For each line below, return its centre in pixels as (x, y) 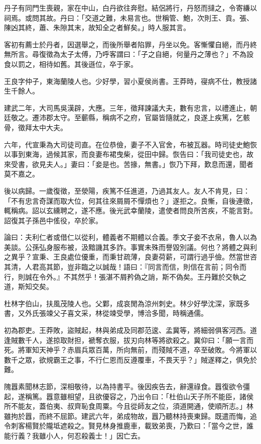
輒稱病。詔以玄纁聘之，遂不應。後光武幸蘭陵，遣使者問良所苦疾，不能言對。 (130, 210)
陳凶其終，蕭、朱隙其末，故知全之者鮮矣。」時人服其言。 (97, 27)
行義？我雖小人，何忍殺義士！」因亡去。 (78, 435)
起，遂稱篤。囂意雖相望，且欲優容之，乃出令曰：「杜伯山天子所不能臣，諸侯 (129, 396)
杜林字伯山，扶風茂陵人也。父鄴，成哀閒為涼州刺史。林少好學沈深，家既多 (127, 303)
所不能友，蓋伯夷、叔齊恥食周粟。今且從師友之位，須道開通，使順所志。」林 (129, 406)
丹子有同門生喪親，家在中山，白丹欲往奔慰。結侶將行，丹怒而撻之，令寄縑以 (130, 8)
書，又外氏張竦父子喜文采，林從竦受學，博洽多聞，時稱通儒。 (106, 313)
